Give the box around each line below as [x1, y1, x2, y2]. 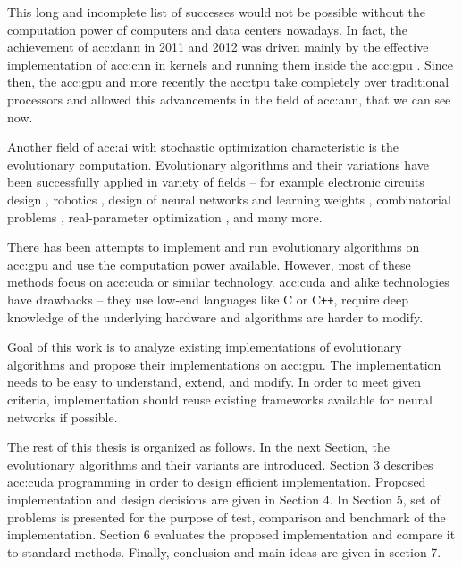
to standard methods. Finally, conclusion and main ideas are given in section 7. [7, 542, 441, 561]
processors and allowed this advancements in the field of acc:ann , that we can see [7, 89, 451, 108]
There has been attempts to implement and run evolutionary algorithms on [7, 238, 420, 256]
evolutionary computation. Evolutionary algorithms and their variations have [7, 154, 429, 173]
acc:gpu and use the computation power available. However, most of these [7, 254, 411, 273]
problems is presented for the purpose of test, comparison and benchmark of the [7, 507, 446, 526]
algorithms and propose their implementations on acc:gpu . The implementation [7, 354, 441, 373]
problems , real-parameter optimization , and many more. [7, 207, 323, 226]
